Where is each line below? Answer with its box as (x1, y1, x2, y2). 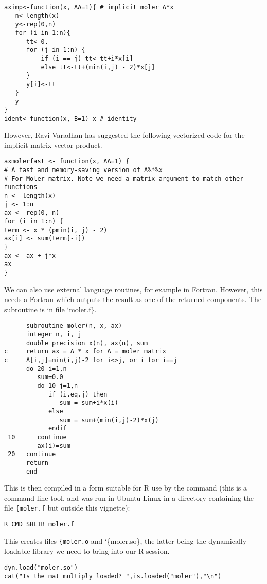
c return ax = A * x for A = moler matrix (4, 348, 166, 355)
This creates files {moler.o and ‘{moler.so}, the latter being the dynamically (4, 535, 247, 546)
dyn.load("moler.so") (4, 563, 78, 571)
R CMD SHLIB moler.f (4, 521, 75, 528)
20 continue (8, 450, 56, 458)
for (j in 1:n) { (26, 46, 85, 54)
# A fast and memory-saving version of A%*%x (4, 166, 163, 174)
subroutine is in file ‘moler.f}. (4, 304, 97, 314)
